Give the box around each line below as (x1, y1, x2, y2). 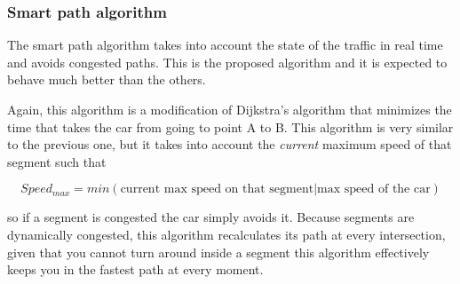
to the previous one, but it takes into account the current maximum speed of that (7, 135, 452, 154)
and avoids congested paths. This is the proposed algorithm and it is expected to (7, 52, 448, 71)
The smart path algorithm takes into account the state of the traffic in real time (7, 35, 443, 54)
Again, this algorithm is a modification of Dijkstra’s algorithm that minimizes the (7, 100, 452, 118)
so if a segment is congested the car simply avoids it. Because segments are (7, 208, 415, 226)
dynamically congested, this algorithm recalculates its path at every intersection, (7, 225, 446, 243)
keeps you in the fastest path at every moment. (7, 260, 264, 279)
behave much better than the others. (7, 70, 206, 89)
